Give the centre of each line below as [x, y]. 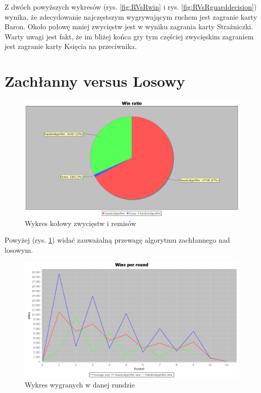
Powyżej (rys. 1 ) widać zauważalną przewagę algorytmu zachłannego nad [117, 240]
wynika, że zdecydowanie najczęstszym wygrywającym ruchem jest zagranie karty [131, 16]
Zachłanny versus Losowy [95, 81]
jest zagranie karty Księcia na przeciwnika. [71, 46]
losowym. [19, 249]
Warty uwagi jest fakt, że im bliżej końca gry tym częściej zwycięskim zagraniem [129, 36]
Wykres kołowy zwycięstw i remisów [81, 223]
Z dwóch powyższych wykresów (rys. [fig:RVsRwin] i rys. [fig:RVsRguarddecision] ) [131, 7]
